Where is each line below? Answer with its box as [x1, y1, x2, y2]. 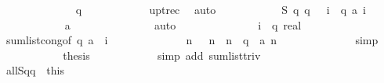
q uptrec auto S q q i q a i [75, 2, 366, 17]
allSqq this [5, 62, 64, 78]
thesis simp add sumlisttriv [63, 47, 261, 63]
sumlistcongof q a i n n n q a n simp [5, 32, 379, 48]
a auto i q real [64, 16, 302, 33]
